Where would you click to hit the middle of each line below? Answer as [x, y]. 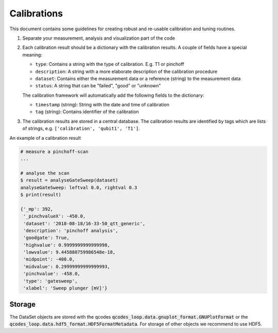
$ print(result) [41, 195]
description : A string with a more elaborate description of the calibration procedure [126, 71]
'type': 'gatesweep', [50, 281]
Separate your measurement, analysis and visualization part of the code [99, 38]
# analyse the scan [45, 173]
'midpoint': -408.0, [49, 259]
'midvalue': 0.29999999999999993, [67, 266]
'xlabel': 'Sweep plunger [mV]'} [65, 288]
